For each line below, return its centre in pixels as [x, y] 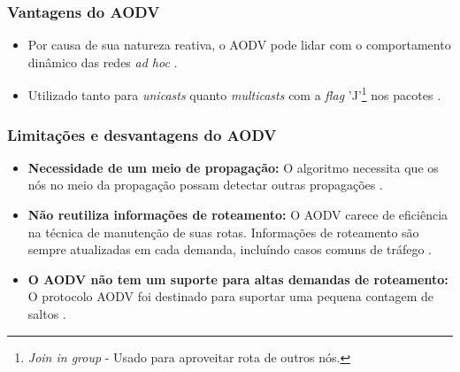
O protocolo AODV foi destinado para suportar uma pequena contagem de [231, 296]
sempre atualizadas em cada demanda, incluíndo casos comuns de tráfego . [230, 249]
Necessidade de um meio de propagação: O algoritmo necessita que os [233, 167]
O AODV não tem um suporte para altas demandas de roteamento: [238, 279]
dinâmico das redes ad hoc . [103, 62]
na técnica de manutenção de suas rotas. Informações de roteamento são [223, 232]
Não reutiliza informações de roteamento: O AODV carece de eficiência [238, 215]
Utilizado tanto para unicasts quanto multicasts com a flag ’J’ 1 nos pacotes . [234, 94]
